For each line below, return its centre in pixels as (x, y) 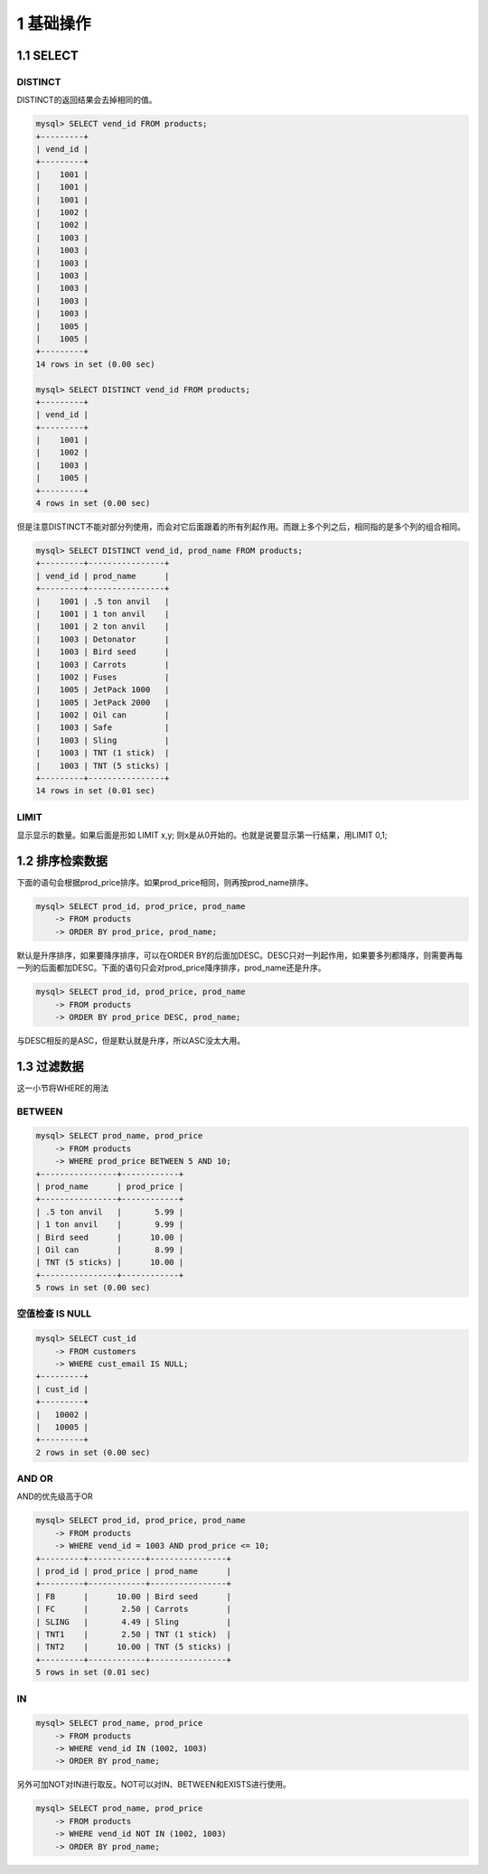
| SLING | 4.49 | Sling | (134, 1621)
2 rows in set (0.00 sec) (93, 1452)
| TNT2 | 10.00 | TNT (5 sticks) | (134, 1647)
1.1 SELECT (47, 56)
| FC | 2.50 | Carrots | (134, 1609)
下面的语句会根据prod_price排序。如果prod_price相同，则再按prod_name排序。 (165, 883)
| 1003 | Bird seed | (103, 652)
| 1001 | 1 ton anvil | (103, 614)
